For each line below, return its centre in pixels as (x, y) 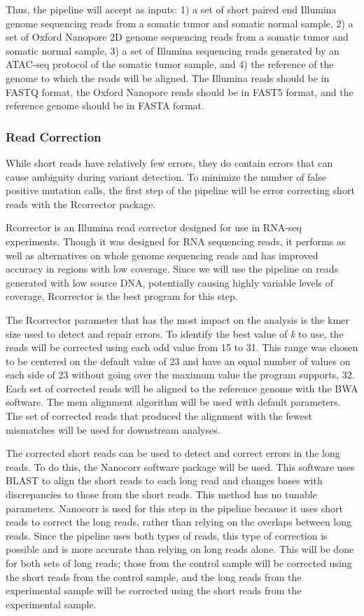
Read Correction (54, 136)
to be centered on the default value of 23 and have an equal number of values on (178, 361)
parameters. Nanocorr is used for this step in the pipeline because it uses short (174, 508)
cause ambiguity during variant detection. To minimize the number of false (166, 176)
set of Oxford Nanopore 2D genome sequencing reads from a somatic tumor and (177, 37)
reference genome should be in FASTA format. (105, 105)
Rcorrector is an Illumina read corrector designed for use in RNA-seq (154, 227)
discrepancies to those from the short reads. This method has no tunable (161, 494)
